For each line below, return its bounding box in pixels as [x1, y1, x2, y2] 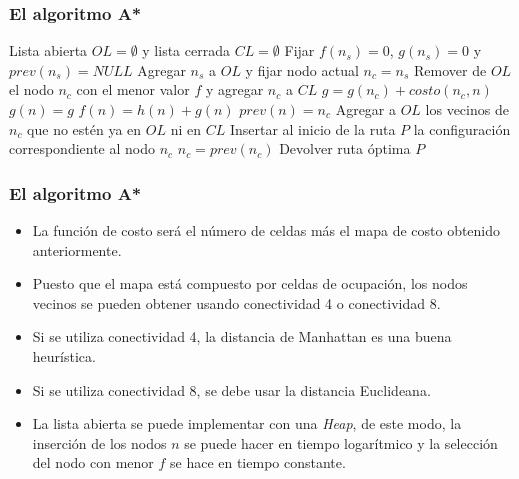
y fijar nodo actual [245, 59, 359, 80]
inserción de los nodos [32, 432, 167, 453]
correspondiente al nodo [9, 138, 156, 159]
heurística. [32, 345, 96, 366]
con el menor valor [76, 79, 190, 100]
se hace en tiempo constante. [169, 452, 346, 473]
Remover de [414, 59, 487, 80]
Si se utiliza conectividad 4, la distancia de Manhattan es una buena [32, 326, 452, 347]
